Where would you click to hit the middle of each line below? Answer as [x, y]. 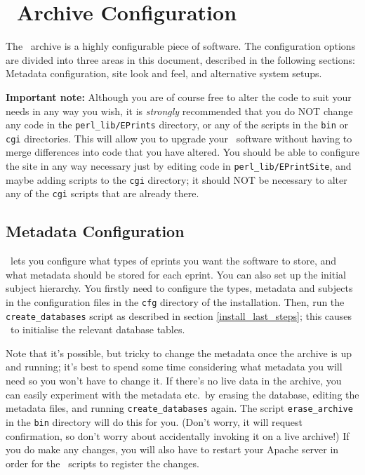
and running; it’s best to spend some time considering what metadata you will [174, 367]
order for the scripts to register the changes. [102, 463]
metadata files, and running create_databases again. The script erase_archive [179, 408]
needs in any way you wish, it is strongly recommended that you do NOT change [179, 111]
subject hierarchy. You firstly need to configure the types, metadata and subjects [179, 288]
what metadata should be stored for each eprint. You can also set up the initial [176, 274]
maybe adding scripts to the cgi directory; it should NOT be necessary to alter [177, 179]
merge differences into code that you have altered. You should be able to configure [182, 152]
